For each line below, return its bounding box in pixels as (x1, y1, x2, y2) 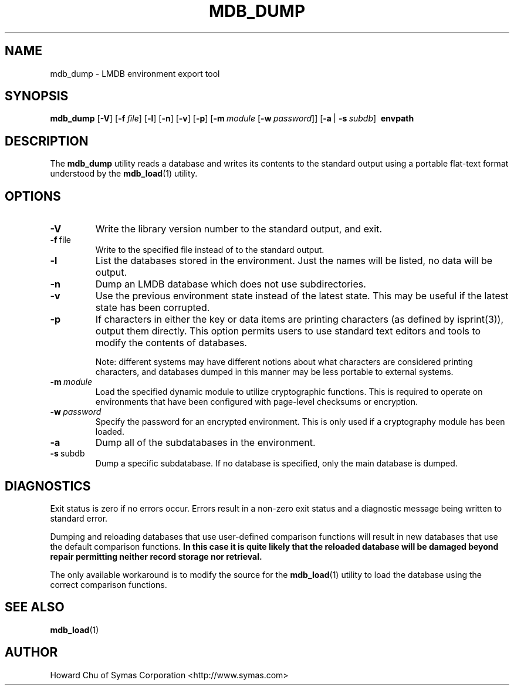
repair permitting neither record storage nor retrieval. (50, 551, 262, 562)
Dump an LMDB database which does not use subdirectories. (95, 278, 366, 290)
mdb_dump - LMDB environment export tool (50, 68, 220, 79)
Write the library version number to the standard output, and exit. (95, 223, 383, 235)
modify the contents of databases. (95, 337, 247, 349)
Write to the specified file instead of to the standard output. (95, 245, 324, 255)
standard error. (50, 513, 108, 523)
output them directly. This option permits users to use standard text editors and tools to (95, 325, 481, 337)
